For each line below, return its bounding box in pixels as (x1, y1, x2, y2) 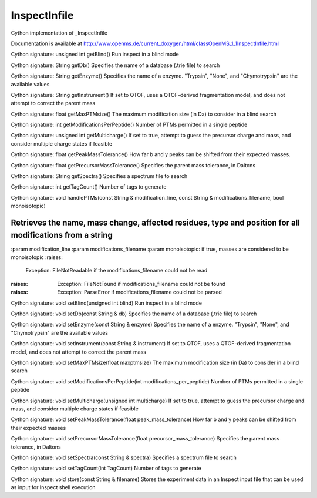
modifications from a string (11, 230, 113, 240)
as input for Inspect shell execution (11, 484, 96, 491)
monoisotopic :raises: (11, 254, 63, 261)
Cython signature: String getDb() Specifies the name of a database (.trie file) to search (11, 62, 220, 69)
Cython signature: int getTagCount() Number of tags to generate (11, 183, 167, 190)
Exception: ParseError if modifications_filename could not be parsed (57, 288, 222, 296)
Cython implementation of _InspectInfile (11, 29, 108, 36)
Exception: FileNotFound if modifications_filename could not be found (57, 280, 226, 287)
